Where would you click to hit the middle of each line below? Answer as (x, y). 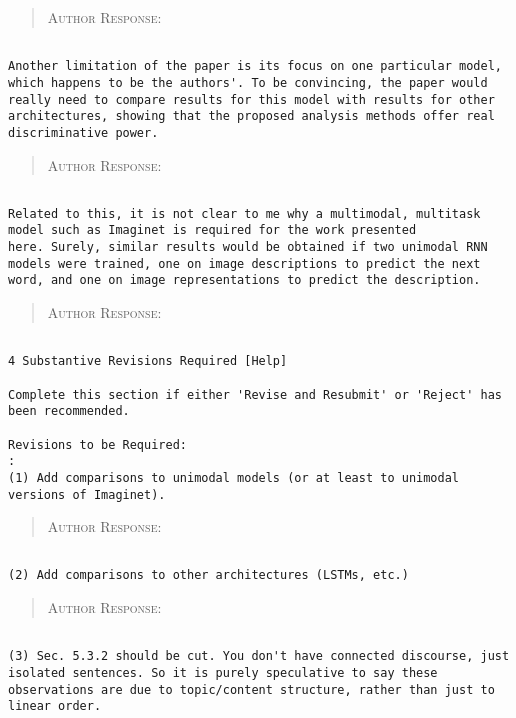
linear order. (55, 706)
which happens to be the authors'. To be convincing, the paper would (248, 82)
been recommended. (69, 411)
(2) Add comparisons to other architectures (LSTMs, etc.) (208, 575)
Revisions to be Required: (97, 444)
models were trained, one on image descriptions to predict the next (244, 263)
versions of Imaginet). (87, 494)
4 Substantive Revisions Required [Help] (148, 361)
